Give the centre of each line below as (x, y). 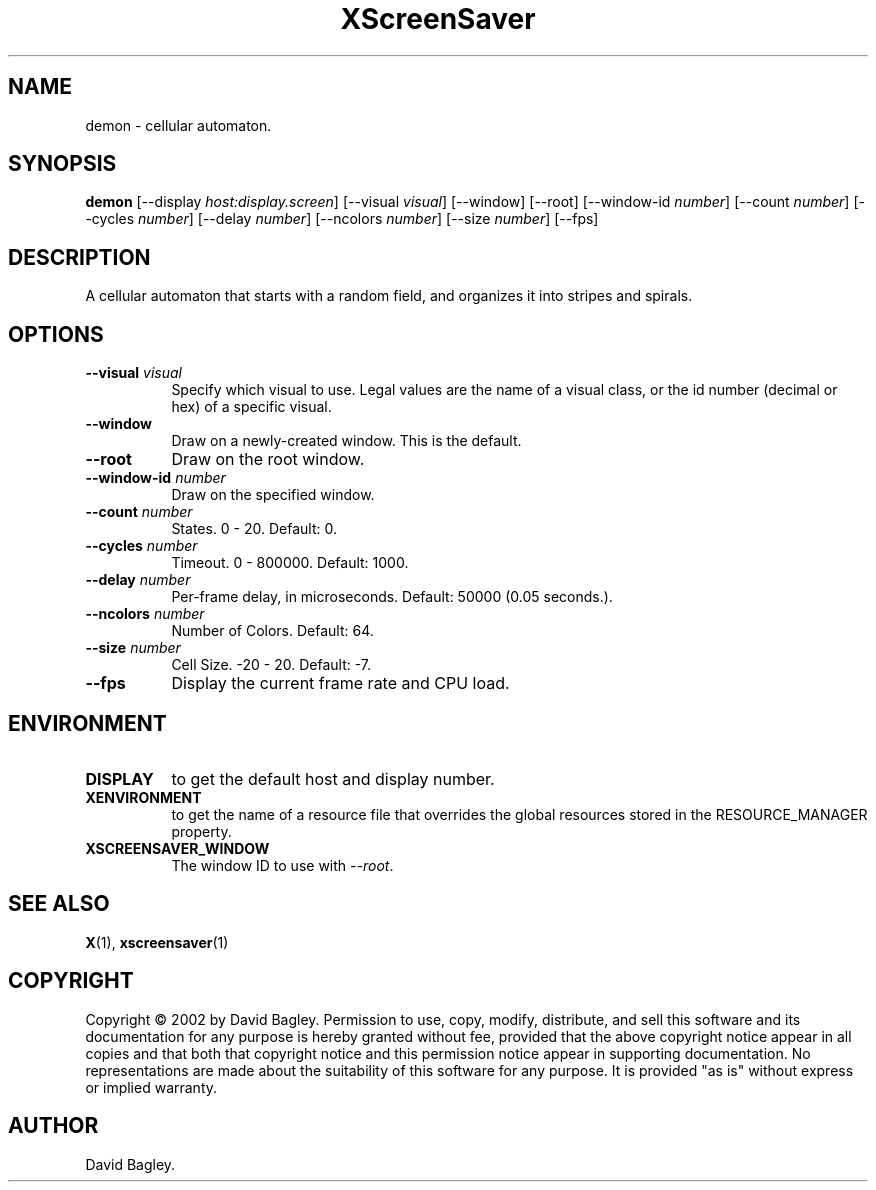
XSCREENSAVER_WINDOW (177, 848)
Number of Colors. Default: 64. (272, 631)
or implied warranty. (151, 1087)
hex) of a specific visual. (251, 407)
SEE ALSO (59, 904)
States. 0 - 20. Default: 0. (254, 529)
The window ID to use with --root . (282, 865)
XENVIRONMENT (143, 797)
